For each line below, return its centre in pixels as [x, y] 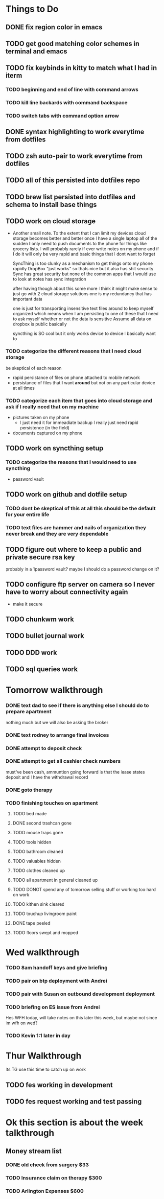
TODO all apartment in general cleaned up [55, 880]
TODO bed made [30, 814]
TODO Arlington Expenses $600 [45, 1191]
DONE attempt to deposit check [44, 748]
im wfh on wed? [22, 1023]
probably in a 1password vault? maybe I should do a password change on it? [82, 569]
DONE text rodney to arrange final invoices [57, 735]
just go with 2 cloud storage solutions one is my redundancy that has [82, 294]
